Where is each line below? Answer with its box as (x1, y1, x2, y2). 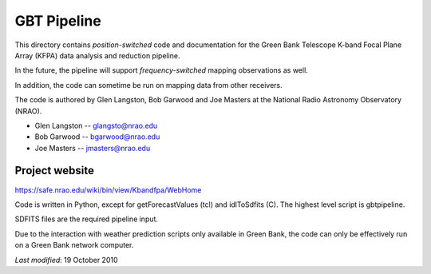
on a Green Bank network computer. (14, 240, 134, 250)
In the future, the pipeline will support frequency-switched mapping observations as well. (14, 66, 309, 75)
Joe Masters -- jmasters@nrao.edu (34, 143, 151, 153)
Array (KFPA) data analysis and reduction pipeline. (14, 50, 180, 60)
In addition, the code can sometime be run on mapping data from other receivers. (14, 80, 283, 89)
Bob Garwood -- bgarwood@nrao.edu (34, 132, 160, 141)
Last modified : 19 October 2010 (14, 255, 118, 264)
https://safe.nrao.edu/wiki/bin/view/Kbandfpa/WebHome (14, 185, 202, 195)
